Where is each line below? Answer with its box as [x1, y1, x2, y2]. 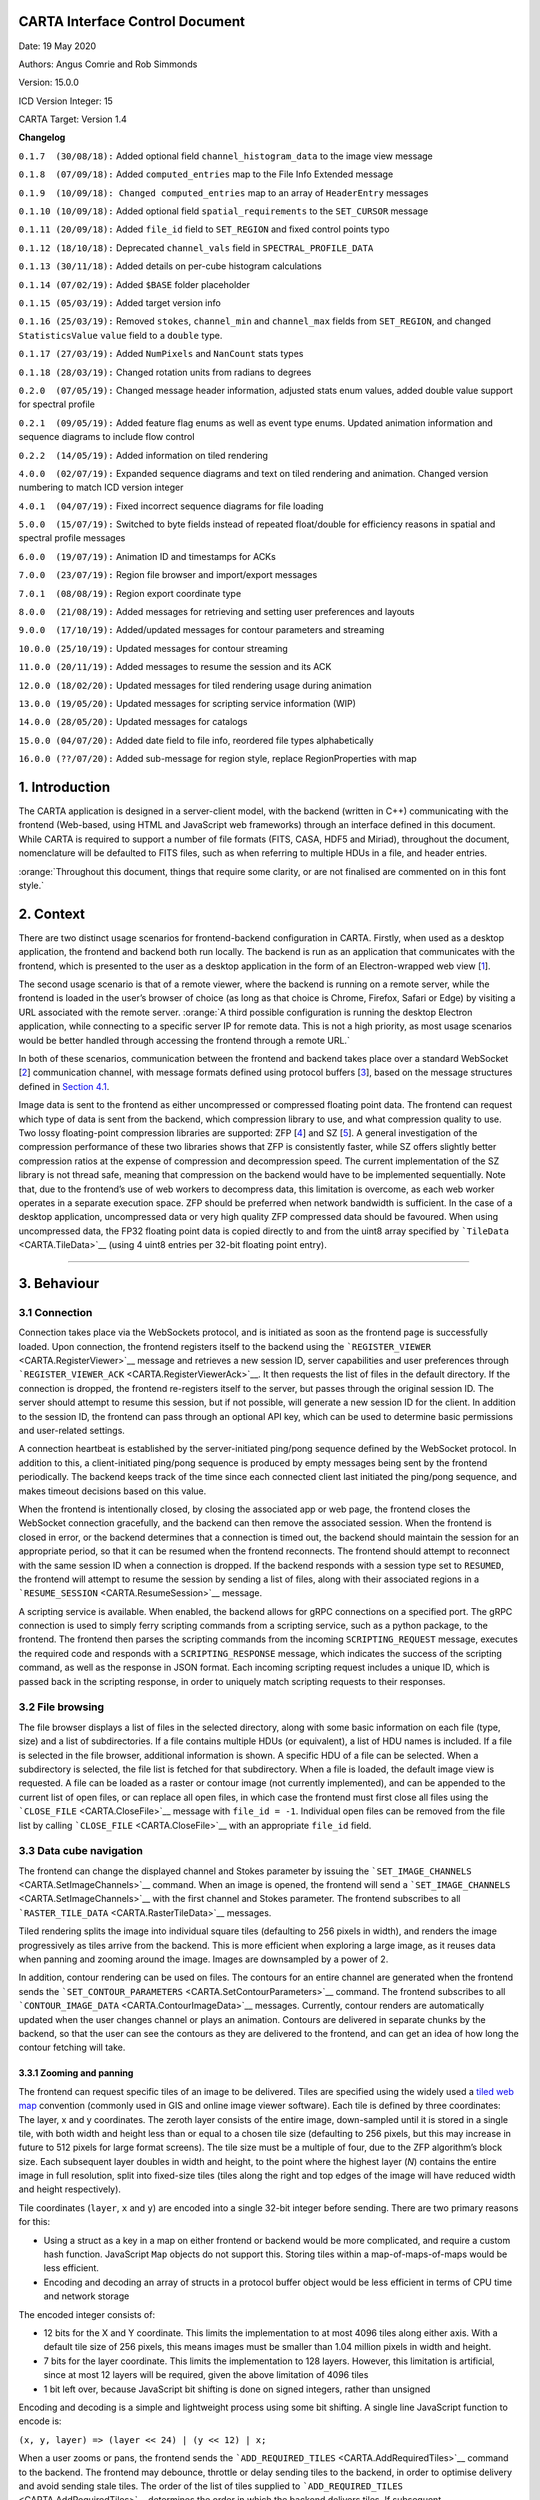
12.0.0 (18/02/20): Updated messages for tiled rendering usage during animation [18, 679, 372, 691]
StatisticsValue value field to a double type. [18, 329, 223, 341]
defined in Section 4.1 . [18, 1080, 110, 1092]
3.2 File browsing [18, 1700, 105, 1714]
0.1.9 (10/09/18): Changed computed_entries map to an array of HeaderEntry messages [18, 186, 429, 199]
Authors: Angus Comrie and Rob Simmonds [18, 58, 198, 70]
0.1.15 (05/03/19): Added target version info [18, 296, 222, 309]
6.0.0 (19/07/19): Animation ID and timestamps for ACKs [18, 550, 277, 562]
